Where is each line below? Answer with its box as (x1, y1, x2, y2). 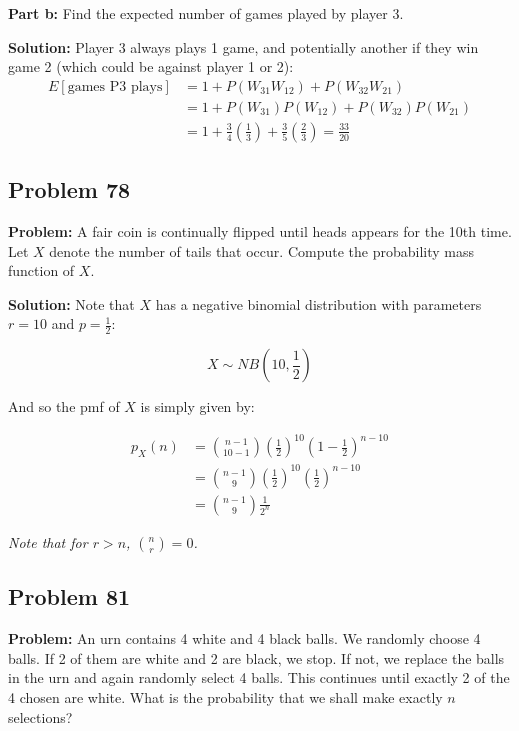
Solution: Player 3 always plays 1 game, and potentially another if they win (8, 36, 479, 57)
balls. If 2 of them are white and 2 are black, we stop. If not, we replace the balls (8, 647, 505, 668)
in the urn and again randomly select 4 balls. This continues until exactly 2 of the (8, 667, 510, 688)
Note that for (8, 531, 88, 552)
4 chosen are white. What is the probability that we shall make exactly (8, 686, 443, 707)
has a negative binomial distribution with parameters (155, 293, 482, 314)
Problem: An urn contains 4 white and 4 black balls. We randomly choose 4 (8, 628, 481, 649)
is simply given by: (140, 396, 255, 417)
